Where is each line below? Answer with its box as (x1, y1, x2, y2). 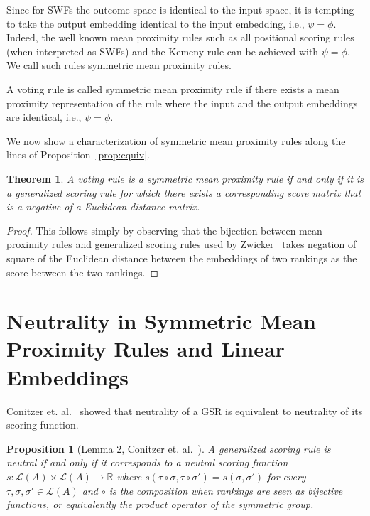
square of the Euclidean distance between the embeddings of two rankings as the (6, 250, 357, 265)
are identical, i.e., (6, 109, 82, 124)
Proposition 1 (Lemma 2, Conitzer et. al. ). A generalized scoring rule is (6, 441, 331, 456)
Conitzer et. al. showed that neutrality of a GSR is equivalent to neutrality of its (6, 403, 363, 418)
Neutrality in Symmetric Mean (6, 306, 316, 335)
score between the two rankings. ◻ (6, 264, 159, 279)
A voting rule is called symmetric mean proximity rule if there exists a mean (6, 81, 339, 96)
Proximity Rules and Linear (6, 334, 285, 363)
